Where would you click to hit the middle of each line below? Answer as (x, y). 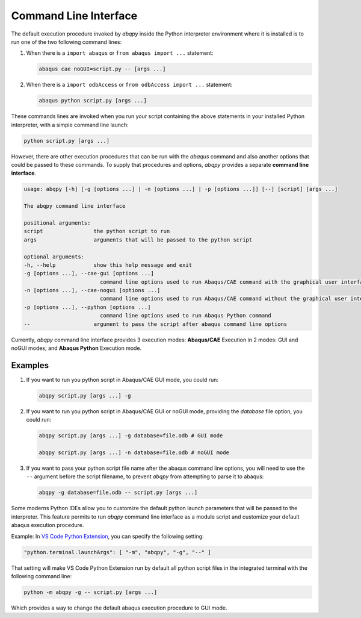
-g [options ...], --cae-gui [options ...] (89, 273)
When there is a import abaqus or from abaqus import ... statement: (120, 53)
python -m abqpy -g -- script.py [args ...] (91, 592)
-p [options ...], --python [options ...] (87, 307)
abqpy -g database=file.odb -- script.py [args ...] (118, 493)
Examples (30, 365)
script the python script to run (97, 231)
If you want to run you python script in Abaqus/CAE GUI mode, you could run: (122, 379)
